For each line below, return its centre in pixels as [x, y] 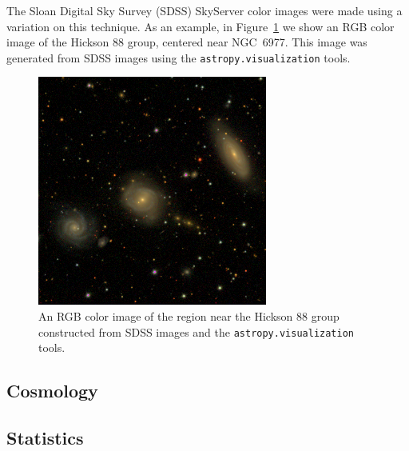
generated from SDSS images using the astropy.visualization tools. [179, 57]
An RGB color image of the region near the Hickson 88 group [189, 316]
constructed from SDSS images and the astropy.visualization [196, 331]
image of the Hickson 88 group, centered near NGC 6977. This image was [187, 42]
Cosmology [52, 391]
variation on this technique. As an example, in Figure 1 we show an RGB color [201, 26]
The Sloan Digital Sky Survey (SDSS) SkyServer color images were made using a [204, 10]
